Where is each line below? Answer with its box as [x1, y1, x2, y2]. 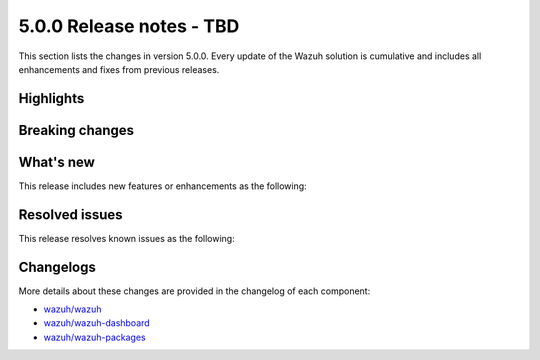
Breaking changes [18, 121, 135, 139]
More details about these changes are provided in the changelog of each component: [18, 285, 371, 297]
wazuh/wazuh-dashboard [43, 317, 150, 329]
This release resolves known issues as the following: [18, 232, 235, 244]
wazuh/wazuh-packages [43, 331, 146, 343]
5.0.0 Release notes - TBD [18, 15, 240, 37]
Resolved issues [18, 206, 124, 223]
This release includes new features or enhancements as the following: [18, 180, 307, 192]
